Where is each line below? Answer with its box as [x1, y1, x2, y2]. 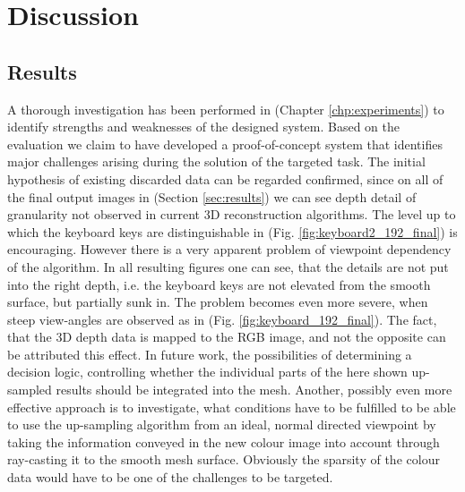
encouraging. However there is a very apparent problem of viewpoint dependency [7, 240, 452, 259]
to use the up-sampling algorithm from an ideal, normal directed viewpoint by [7, 415, 436, 434]
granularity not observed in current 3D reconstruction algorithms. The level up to [7, 205, 456, 224]
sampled [7, 380, 52, 399]
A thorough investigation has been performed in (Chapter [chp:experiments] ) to [7, 99, 444, 118]
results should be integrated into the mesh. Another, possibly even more [56, 380, 452, 399]
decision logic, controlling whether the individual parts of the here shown [7, 362, 408, 381]
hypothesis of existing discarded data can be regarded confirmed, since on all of [7, 169, 443, 188]
